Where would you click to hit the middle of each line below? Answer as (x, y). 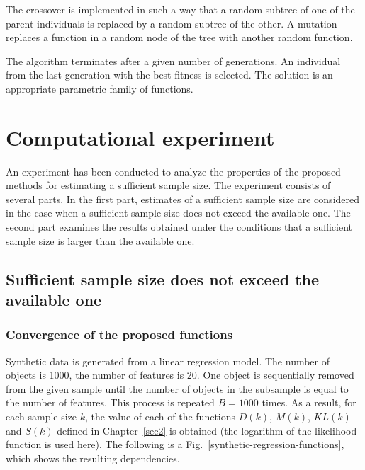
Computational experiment (140, 137)
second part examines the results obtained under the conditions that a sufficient (179, 227)
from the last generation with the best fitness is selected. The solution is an (169, 75)
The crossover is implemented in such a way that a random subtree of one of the (180, 9)
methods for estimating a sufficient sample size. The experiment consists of (168, 185)
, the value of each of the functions (161, 417)
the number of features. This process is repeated (110, 402)
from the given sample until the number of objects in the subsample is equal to (177, 388)
